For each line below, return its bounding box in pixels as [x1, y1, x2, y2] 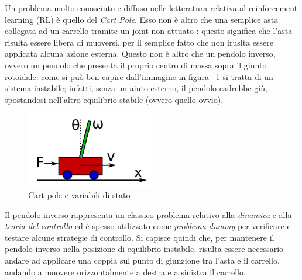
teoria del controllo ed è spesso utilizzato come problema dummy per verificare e [5, 220, 291, 232]
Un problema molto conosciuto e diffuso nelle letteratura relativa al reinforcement [5, 2, 298, 13]
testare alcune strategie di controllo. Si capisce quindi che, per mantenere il [5, 231, 274, 243]
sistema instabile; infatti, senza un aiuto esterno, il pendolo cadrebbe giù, [5, 82, 267, 94]
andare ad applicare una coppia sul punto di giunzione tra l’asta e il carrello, [5, 254, 280, 267]
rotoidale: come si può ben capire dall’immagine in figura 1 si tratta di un [5, 70, 273, 82]
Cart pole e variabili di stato [28, 189, 131, 201]
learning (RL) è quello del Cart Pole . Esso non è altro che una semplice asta [5, 13, 279, 25]
